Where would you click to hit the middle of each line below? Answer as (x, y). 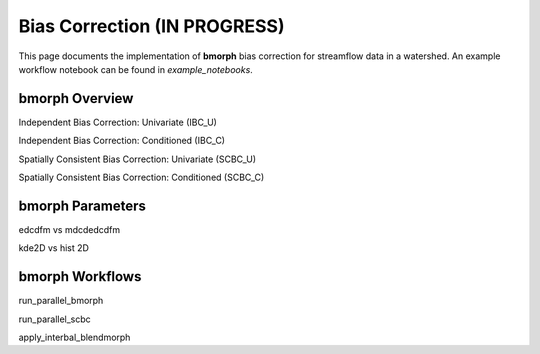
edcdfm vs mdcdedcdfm (69, 229)
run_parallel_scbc (55, 319)
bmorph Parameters (82, 205)
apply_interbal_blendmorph (74, 337)
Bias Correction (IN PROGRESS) (151, 26)
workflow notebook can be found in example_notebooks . (136, 69)
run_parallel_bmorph (61, 301)
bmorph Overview (76, 98)
